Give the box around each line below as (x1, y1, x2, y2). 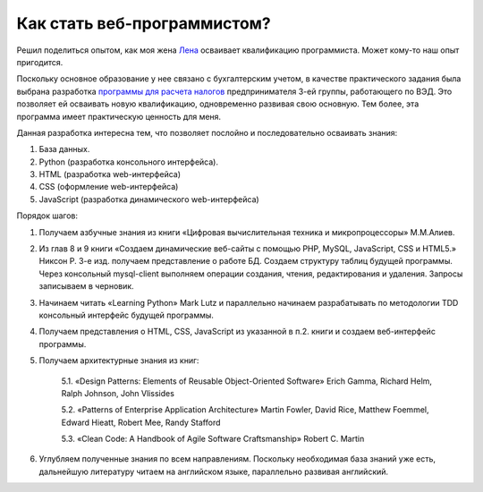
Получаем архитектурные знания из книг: (38, 355, 199, 366)
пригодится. (16, 56, 64, 67)
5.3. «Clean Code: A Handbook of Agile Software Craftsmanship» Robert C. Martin (61, 434, 365, 445)
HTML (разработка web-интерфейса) (38, 169, 182, 180)
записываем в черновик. (38, 281, 134, 292)
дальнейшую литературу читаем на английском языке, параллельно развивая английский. (38, 466, 389, 477)
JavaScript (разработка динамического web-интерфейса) (38, 193, 259, 205)
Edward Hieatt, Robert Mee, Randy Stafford (61, 417, 221, 428)
